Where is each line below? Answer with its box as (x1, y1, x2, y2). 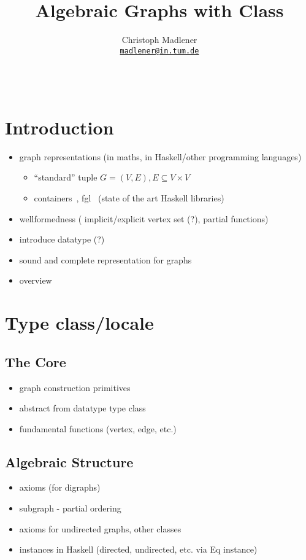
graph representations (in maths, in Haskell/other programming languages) (19, 150, 302, 163)
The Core (5, 352, 66, 371)
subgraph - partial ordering (19, 502, 121, 515)
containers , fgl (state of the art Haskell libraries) (34, 191, 224, 204)
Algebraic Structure (5, 452, 134, 471)
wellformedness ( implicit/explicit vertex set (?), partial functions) (19, 212, 269, 225)
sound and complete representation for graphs (19, 253, 192, 266)
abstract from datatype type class (19, 402, 146, 414)
